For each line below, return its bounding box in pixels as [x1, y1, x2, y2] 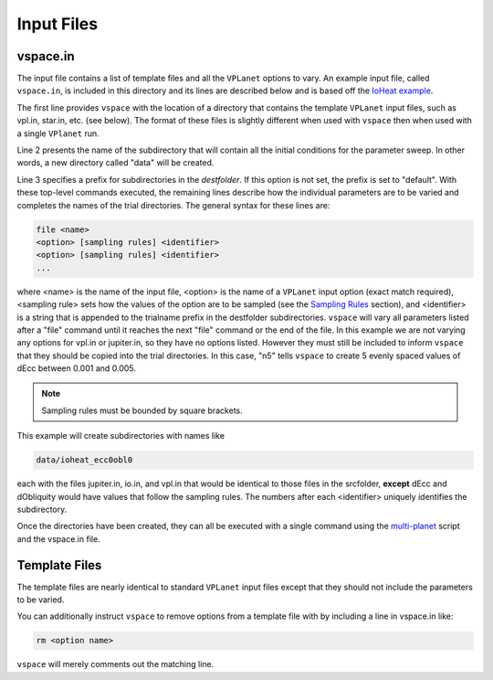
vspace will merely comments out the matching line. [16, 659, 215, 670]
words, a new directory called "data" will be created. [16, 157, 215, 168]
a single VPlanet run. [16, 128, 100, 139]
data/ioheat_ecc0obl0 [36, 455, 133, 465]
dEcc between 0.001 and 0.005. [16, 363, 137, 374]
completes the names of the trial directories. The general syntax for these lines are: [16, 199, 330, 210]
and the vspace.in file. [16, 533, 100, 544]
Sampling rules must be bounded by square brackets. [41, 405, 244, 416]
